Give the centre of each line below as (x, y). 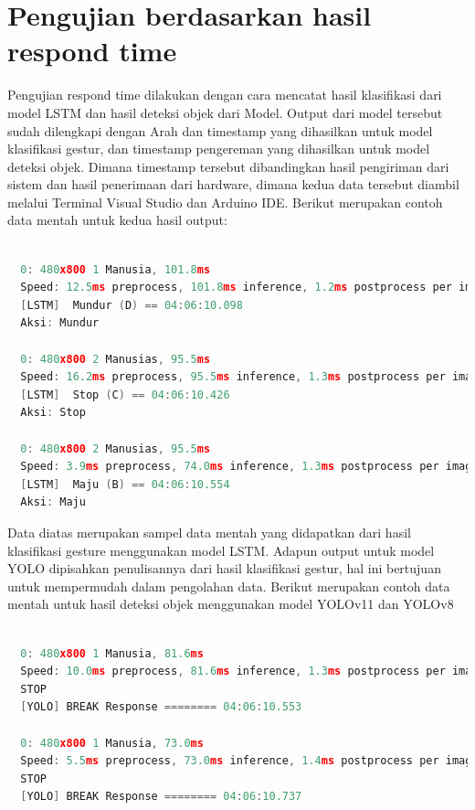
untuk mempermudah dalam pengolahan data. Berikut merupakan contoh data (229, 586)
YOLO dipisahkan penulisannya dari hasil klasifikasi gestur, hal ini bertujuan (224, 568)
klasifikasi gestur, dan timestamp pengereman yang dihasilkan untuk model (219, 149)
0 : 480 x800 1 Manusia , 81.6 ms (112, 653)
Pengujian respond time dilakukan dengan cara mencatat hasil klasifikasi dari (225, 95)
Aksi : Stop (53, 413)
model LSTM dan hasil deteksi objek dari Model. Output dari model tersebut (225, 112)
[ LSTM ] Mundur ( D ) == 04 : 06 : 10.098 (132, 305)
